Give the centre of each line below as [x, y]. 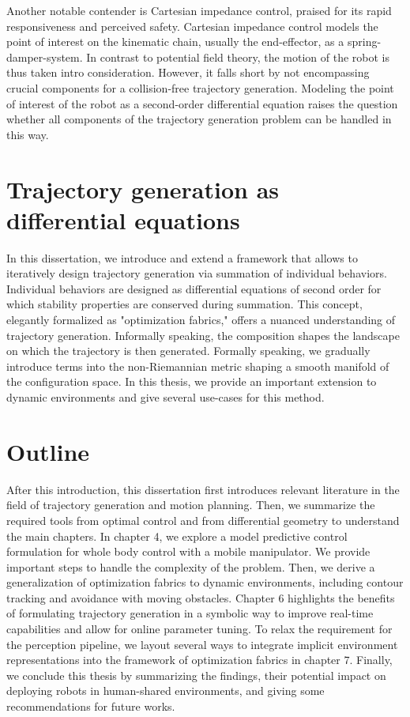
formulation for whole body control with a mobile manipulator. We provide [188, 551]
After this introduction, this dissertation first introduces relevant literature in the [203, 489]
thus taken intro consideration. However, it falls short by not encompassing [188, 72]
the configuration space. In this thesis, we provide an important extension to [192, 381]
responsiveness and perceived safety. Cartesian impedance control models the [192, 26]
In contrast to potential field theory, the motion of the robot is [238, 57]
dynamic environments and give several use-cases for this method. [166, 397]
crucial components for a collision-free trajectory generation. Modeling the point [200, 87]
